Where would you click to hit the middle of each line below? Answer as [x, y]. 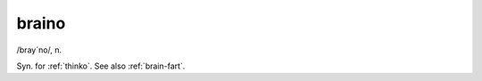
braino [41, 23]
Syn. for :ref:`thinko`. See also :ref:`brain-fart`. [101, 66]
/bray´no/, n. [39, 50]
